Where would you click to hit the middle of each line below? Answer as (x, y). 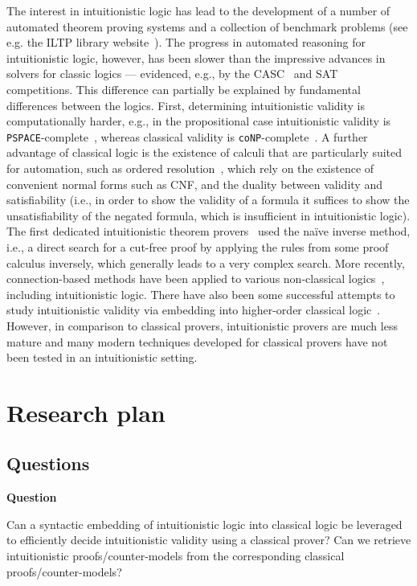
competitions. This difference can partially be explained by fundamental (184, 89)
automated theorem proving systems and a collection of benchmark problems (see (207, 26)
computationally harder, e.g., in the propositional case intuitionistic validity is (199, 121)
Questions (48, 463)
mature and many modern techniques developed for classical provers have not (197, 341)
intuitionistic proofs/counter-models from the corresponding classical (176, 556)
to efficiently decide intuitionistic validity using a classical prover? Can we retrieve (209, 540)
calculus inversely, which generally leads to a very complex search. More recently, (206, 262)
